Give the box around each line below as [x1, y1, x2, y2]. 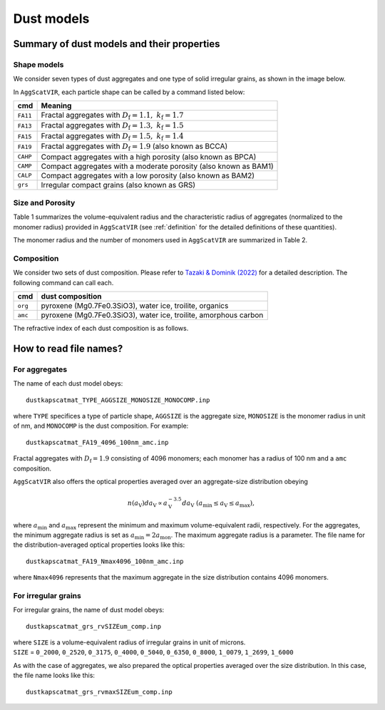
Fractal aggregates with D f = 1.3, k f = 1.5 [41, 120, 184, 132]
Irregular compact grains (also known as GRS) [41, 180, 196, 190]
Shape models [13, 59, 64, 69]
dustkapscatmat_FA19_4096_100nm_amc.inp [26, 438, 169, 446]
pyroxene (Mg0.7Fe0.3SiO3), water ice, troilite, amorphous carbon [41, 310, 264, 320]
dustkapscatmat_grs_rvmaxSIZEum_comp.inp [26, 688, 173, 696]
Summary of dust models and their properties [13, 38, 220, 50]
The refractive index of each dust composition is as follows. [13, 324, 189, 333]
